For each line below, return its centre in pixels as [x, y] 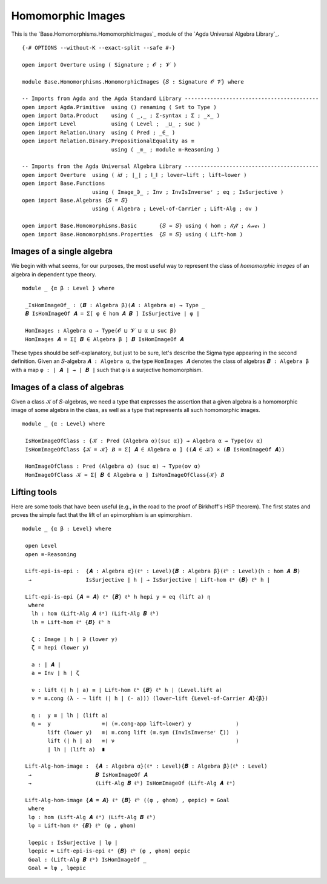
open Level [41, 546]
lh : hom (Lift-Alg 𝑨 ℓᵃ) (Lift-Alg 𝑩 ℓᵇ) [95, 614]
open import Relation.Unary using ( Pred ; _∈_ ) [99, 132]
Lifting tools [34, 492]
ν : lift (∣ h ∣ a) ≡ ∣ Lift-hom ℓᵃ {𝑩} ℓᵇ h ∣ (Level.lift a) [127, 690]
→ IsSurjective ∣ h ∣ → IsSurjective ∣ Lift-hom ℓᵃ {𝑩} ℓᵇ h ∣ [149, 580]
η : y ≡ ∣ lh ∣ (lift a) [70, 716]
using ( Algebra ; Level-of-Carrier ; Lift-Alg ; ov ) [175, 209]
